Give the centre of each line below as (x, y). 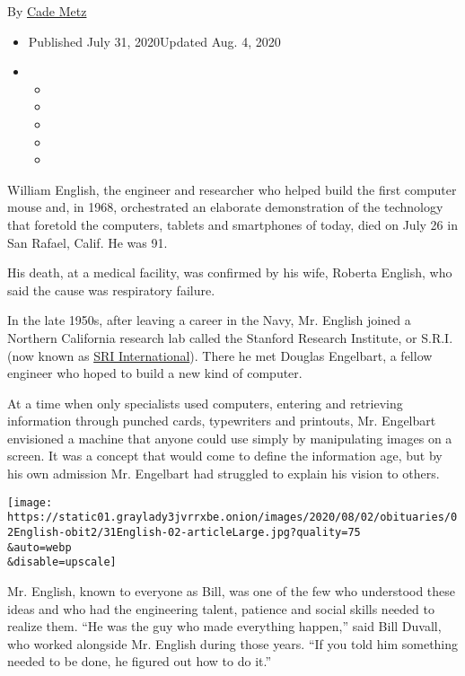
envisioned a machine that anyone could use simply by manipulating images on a (230, 438)
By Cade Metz (47, 11)
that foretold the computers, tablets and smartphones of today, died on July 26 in (232, 224)
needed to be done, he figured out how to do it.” (140, 661)
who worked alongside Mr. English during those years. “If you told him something (233, 643)
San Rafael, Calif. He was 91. (88, 242)
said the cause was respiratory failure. (111, 290)
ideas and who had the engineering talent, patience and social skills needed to (221, 608)
